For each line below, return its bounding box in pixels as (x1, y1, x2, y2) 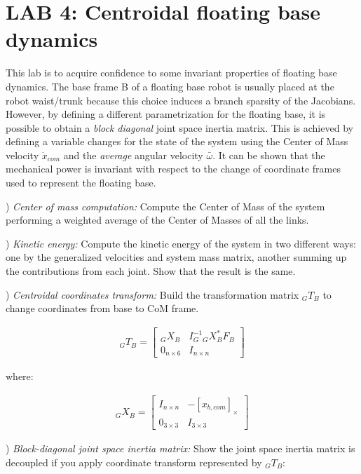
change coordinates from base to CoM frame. (6, 301, 199, 316)
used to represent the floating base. (6, 175, 156, 190)
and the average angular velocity (63, 147, 203, 162)
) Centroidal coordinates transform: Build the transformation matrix (6, 287, 299, 302)
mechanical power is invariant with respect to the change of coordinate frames (6, 161, 341, 176)
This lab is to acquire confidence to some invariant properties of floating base (6, 65, 337, 80)
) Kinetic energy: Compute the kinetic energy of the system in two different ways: (6, 236, 356, 250)
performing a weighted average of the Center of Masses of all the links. (6, 212, 309, 227)
